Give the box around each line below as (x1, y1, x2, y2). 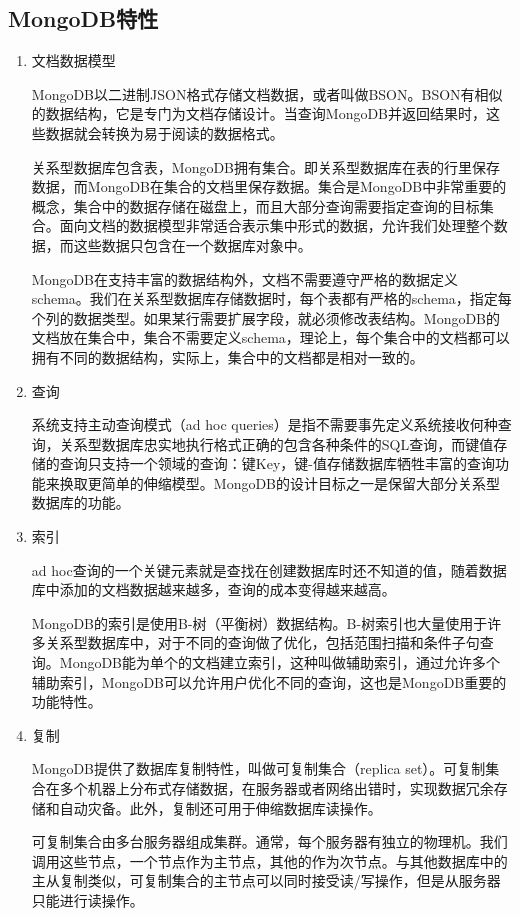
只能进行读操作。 (31, 889, 144, 910)
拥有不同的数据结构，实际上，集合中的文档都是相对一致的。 (31, 346, 424, 367)
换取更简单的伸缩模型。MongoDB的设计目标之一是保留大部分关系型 (59, 472, 501, 493)
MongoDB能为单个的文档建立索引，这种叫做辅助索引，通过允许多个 (59, 652, 501, 673)
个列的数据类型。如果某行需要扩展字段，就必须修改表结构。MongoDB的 (31, 307, 501, 328)
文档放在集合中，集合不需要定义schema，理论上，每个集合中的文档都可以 (31, 327, 510, 348)
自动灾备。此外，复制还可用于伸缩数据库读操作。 (59, 797, 382, 818)
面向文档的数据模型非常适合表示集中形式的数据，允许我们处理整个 (59, 215, 494, 236)
